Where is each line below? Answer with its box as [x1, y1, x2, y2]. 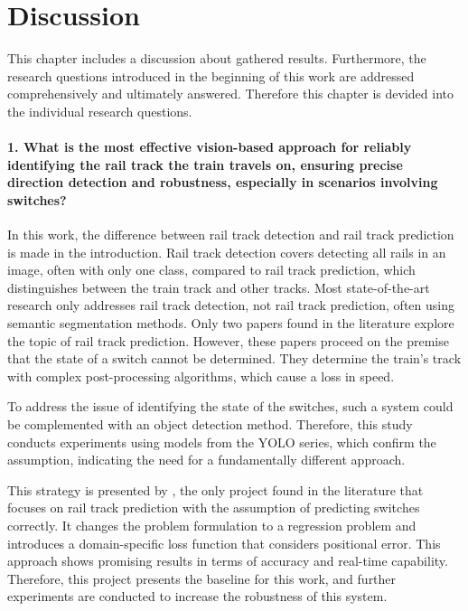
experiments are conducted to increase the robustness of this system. [7, 587, 388, 606]
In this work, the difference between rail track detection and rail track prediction [7, 225, 454, 244]
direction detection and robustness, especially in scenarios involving [7, 173, 438, 192]
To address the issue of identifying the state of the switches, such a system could [7, 397, 454, 416]
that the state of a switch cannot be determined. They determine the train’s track [7, 349, 462, 368]
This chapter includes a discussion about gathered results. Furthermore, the [7, 49, 426, 68]
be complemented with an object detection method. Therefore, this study [7, 415, 413, 434]
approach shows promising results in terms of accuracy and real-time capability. [7, 551, 448, 570]
